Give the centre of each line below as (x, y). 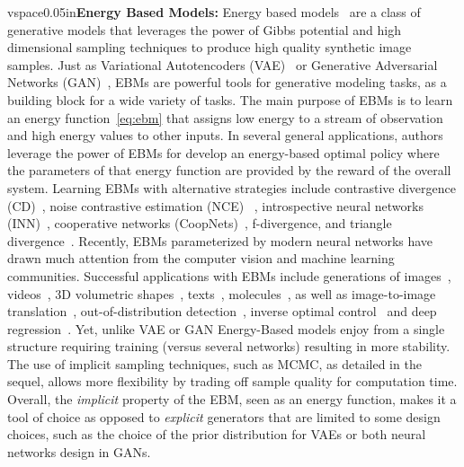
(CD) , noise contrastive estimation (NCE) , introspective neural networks (215, 205)
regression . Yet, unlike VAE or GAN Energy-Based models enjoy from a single (226, 328)
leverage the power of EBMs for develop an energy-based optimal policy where (223, 152)
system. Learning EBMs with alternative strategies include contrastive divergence (232, 187)
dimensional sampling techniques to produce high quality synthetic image (210, 47)
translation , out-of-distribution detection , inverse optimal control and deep (222, 311)
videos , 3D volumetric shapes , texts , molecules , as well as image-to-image (222, 293)
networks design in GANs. (79, 451)
